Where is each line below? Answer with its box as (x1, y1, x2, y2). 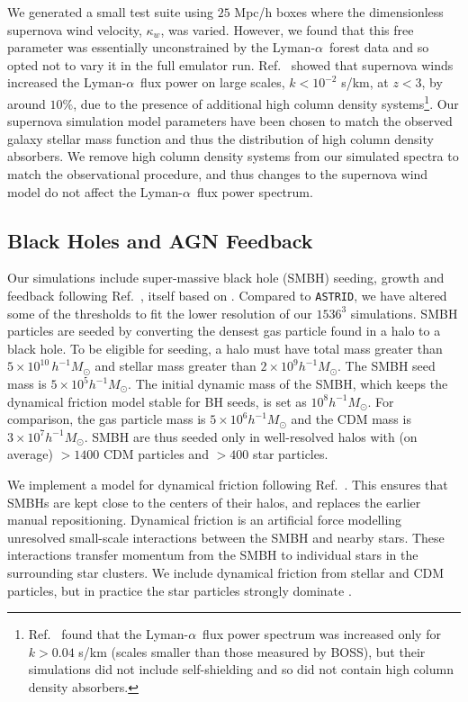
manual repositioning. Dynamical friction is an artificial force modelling (7, 510, 402, 529)
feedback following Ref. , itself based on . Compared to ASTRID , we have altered (7, 285, 447, 304)
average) (7, 445, 53, 463)
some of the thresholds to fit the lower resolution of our (7, 303, 312, 322)
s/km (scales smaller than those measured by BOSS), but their (78, 642, 426, 661)
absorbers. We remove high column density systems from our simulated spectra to (7, 147, 459, 166)
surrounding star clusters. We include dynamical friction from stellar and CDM (7, 562, 445, 581)
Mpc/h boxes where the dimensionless (234, 3, 444, 21)
